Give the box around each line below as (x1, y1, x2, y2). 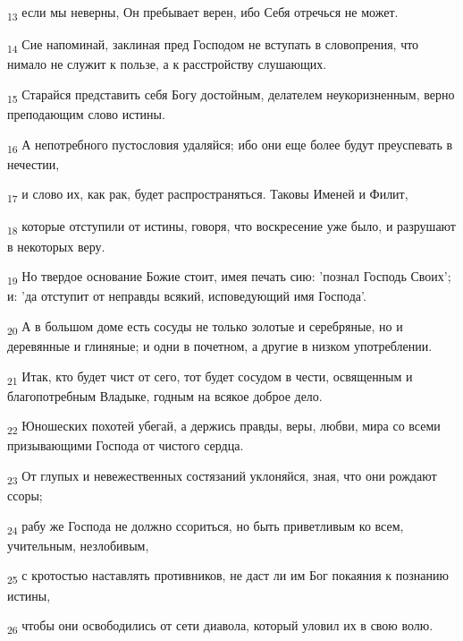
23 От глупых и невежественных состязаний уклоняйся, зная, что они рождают (7, 466, 437, 487)
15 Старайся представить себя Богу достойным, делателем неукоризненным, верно (7, 84, 455, 106)
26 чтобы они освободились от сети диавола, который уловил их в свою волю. (7, 616, 434, 637)
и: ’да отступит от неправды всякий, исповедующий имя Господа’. (7, 286, 366, 305)
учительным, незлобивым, (7, 535, 149, 554)
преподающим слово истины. (7, 104, 165, 123)
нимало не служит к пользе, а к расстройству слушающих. (7, 55, 327, 73)
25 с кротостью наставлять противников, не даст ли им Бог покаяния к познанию (7, 566, 449, 587)
